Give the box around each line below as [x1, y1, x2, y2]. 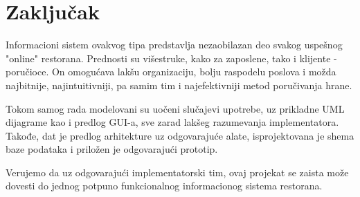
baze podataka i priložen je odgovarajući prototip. [6, 142, 218, 156]
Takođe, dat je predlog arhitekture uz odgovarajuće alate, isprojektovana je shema [6, 128, 354, 142]
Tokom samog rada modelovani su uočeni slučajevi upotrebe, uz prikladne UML [6, 101, 345, 115]
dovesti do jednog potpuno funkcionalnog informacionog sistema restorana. [6, 178, 323, 193]
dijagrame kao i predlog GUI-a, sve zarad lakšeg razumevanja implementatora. [6, 115, 339, 129]
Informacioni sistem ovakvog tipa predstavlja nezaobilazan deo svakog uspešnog [6, 37, 343, 52]
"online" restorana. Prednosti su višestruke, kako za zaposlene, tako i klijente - [6, 50, 337, 65]
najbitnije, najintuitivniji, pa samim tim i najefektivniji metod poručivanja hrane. [6, 77, 352, 92]
